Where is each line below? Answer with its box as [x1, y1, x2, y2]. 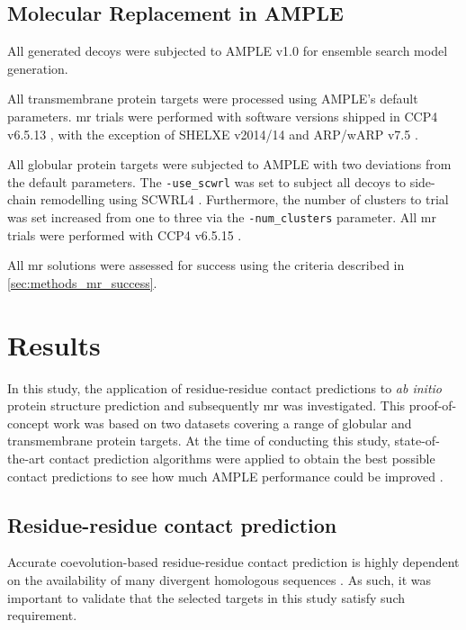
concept [7, 413, 49, 432]
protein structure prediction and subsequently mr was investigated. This [7, 396, 406, 415]
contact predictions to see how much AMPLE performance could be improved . [7, 466, 444, 485]
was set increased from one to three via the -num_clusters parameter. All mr [7, 208, 436, 227]
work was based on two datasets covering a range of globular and [53, 413, 412, 432]
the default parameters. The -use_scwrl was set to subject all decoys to [7, 172, 407, 191]
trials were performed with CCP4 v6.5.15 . [7, 225, 242, 244]
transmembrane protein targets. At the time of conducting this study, [7, 431, 390, 450]
